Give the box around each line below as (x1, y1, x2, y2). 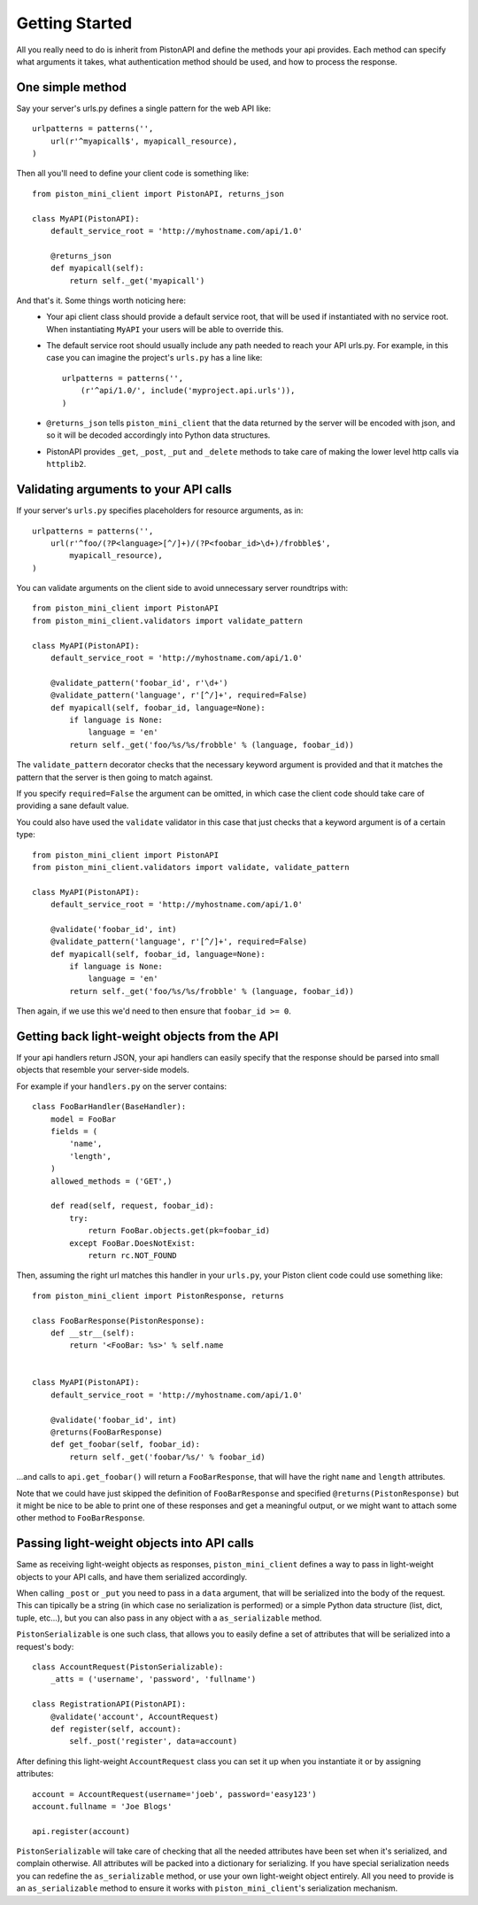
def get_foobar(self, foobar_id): (50, 1440, 201, 1450)
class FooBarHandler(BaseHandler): (32, 1101, 187, 1112)
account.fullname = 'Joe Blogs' (32, 1801, 173, 1811)
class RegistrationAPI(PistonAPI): (32, 1699, 187, 1709)
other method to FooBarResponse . (16, 1512, 145, 1523)
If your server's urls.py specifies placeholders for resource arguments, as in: (16, 505, 304, 516)
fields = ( (50, 1126, 98, 1137)
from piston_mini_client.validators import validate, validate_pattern (32, 862, 350, 872)
